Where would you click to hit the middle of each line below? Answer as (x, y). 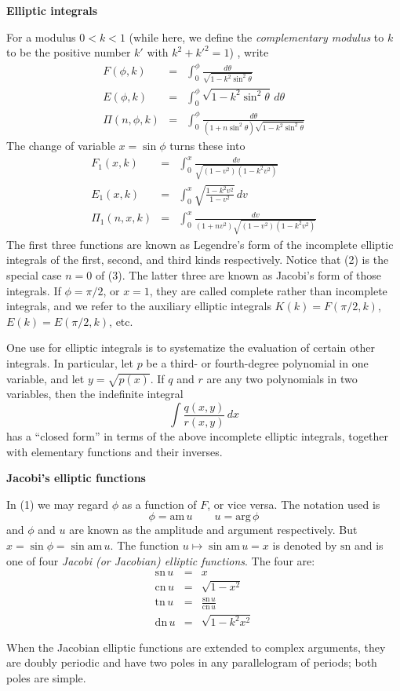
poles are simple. (46, 677)
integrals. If (34, 290)
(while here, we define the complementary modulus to (256, 37)
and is (369, 545)
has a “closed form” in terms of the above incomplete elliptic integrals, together (197, 436)
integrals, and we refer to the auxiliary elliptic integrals (139, 306)
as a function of (159, 504)
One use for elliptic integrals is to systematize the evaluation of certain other (191, 347)
